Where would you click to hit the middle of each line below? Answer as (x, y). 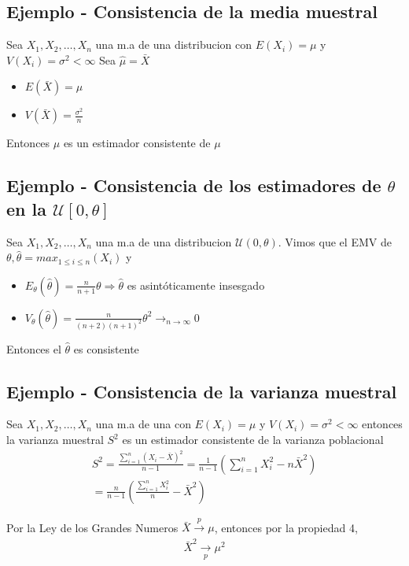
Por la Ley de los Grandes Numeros (92, 527)
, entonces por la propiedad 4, (286, 527)
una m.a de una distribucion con (174, 44)
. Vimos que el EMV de (335, 241)
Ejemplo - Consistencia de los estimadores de (194, 185)
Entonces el (34, 348)
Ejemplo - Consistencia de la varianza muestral (202, 391)
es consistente (106, 348)
